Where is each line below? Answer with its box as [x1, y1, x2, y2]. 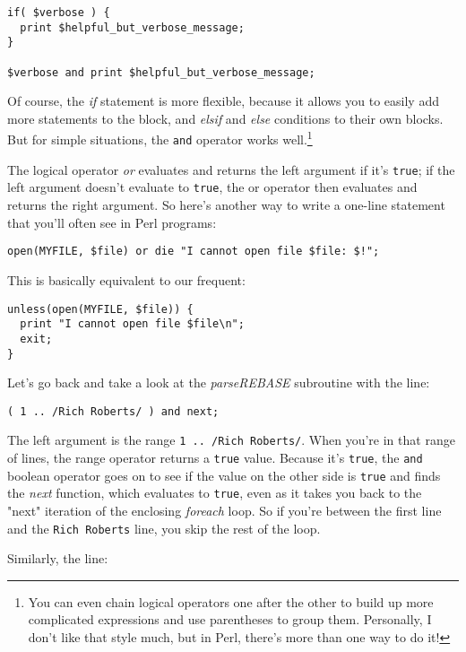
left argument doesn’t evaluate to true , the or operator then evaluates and [7, 178, 418, 196]
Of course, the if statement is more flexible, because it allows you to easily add [7, 91, 439, 110]
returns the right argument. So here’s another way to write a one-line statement [7, 196, 445, 214]
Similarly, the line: [7, 549, 108, 568]
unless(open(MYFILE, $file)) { [7, 302, 194, 316]
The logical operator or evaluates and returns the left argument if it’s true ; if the [7, 160, 455, 178]
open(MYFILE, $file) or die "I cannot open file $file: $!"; [7, 245, 380, 258]
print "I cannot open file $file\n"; [20, 317, 245, 331]
